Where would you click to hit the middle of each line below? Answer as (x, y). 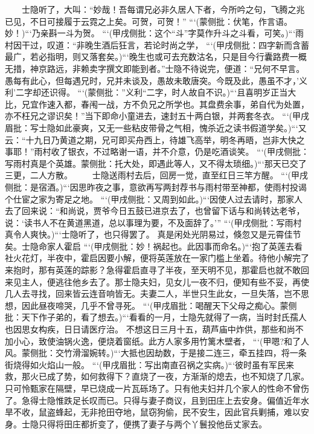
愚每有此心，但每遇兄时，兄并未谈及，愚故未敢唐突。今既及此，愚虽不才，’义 (156, 80)
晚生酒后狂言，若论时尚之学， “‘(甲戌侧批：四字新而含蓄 (197, 44)
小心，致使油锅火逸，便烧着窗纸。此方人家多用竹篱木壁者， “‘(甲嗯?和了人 (161, 341)
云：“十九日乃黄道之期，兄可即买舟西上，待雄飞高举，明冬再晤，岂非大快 (151, 139)
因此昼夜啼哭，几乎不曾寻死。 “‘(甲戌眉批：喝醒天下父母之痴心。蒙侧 (159, 305)
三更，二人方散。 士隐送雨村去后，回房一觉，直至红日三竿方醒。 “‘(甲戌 (157, 175)
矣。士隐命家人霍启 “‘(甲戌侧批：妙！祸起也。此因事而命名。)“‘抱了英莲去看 (154, 246)
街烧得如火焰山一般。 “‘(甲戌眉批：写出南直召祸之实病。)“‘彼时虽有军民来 (150, 364)
